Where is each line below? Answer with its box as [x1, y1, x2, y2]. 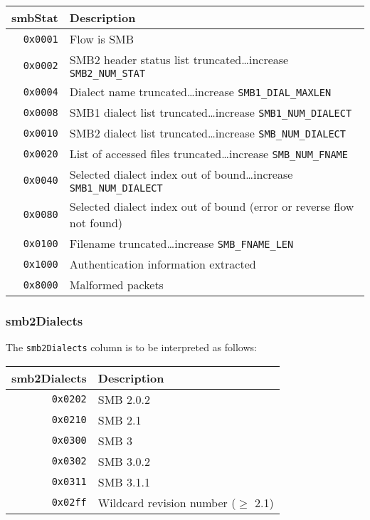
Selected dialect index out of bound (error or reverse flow [69, 198, 354, 214]
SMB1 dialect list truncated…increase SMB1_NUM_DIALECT [69, 104, 352, 120]
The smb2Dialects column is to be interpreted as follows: [6, 340, 257, 355]
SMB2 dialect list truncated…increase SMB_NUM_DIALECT [69, 125, 346, 141]
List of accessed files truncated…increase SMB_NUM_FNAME [69, 145, 348, 162]
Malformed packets [69, 276, 164, 293]
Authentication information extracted [69, 256, 256, 272]
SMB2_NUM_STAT [69, 68, 146, 79]
